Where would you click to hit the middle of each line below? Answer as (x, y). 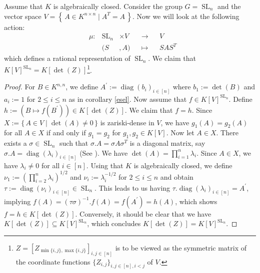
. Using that (105, 165)
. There (227, 133)
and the (229, 6)
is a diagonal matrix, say (167, 143)
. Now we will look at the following (186, 16)
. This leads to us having (132, 187)
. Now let (180, 133)
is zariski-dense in (127, 122)
